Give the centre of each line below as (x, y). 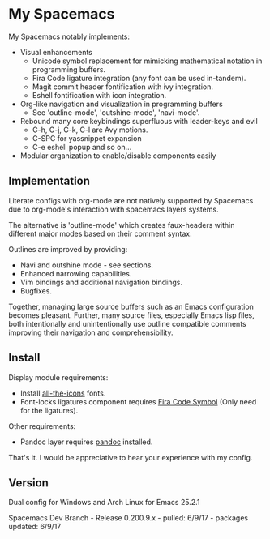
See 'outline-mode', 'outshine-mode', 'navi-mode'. (116, 112)
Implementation (49, 181)
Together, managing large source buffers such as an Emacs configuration (131, 306)
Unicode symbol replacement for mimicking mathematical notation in (147, 61)
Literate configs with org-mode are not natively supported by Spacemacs (131, 200)
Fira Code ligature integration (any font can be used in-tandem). (139, 78)
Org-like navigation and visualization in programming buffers (121, 104)
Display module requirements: (58, 377)
